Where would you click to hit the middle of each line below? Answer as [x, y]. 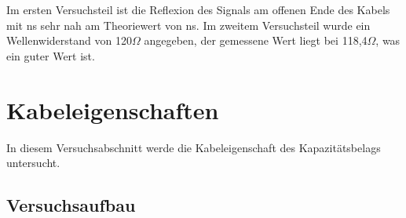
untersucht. [33, 163]
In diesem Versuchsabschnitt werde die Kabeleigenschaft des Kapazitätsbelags [194, 147]
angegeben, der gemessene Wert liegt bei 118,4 [256, 40]
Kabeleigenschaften [113, 109]
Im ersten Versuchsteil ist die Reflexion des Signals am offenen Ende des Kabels [198, 9]
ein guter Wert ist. [51, 55]
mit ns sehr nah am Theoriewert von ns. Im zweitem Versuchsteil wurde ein [188, 25]
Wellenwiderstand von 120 [69, 40]
